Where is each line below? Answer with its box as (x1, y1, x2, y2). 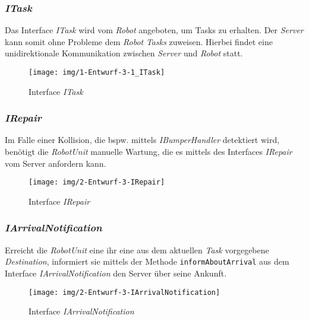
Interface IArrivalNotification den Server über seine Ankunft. (5, 266, 227, 279)
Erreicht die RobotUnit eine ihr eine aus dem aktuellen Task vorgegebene (5, 243, 269, 256)
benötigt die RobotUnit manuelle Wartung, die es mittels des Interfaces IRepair (5, 145, 292, 158)
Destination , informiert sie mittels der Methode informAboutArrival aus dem (5, 255, 289, 268)
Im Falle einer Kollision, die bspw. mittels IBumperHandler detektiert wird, (5, 134, 280, 146)
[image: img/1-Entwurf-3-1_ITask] (29, 68, 165, 77)
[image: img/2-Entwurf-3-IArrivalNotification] (29, 288, 220, 297)
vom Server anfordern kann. (5, 157, 106, 169)
